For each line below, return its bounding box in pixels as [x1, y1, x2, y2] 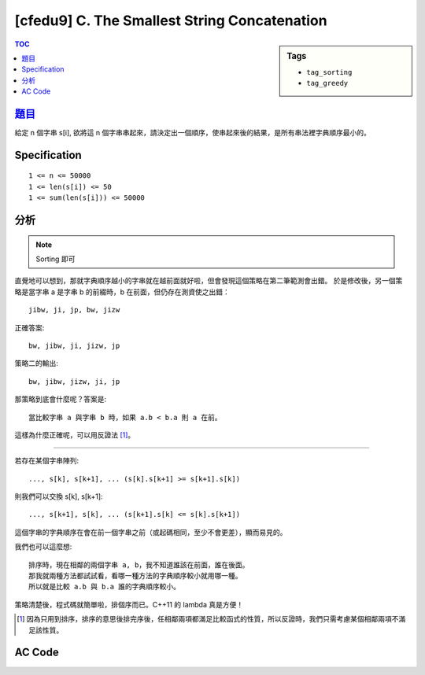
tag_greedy [306, 79, 349, 88]
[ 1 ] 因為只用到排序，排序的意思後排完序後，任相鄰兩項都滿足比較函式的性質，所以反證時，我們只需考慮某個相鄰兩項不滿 [17, 614, 406, 624]
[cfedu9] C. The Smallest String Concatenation [14, 12, 327, 29]
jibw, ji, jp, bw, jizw [28, 305, 120, 315]
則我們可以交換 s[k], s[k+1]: [14, 492, 103, 501]
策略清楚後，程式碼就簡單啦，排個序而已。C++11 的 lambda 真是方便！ [14, 599, 244, 609]
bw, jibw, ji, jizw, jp [28, 341, 120, 350]
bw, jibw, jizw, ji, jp [28, 377, 120, 385]
